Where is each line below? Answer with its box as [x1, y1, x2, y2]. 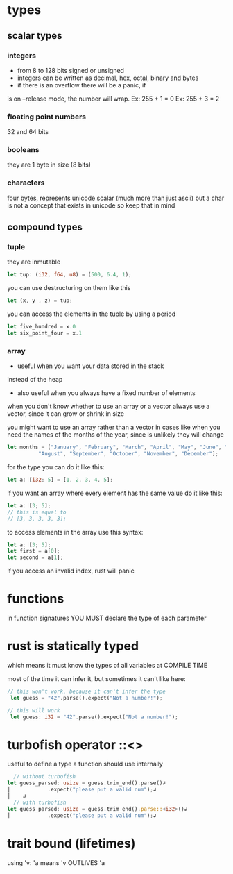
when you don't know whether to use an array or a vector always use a [7, 402, 210, 411]
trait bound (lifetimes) [7, 835, 136, 851]
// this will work [7, 707, 60, 714]
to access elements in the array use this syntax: [7, 528, 144, 536]
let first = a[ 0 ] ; [7, 548, 60, 555]
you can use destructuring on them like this [7, 284, 131, 292]
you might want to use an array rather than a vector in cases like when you [7, 423, 221, 432]
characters [7, 178, 45, 187]
